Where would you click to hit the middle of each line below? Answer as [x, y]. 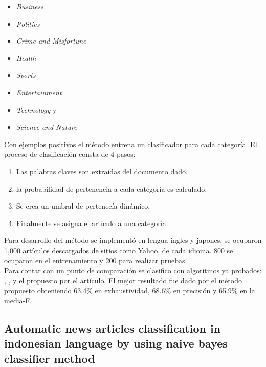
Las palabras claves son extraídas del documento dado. [102, 171]
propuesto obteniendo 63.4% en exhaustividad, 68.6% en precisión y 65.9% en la [130, 290]
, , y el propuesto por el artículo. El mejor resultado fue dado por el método [123, 280]
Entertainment [39, 92]
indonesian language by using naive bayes [116, 343]
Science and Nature [47, 127]
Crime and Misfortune [51, 41]
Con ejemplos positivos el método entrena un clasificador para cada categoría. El [131, 144]
